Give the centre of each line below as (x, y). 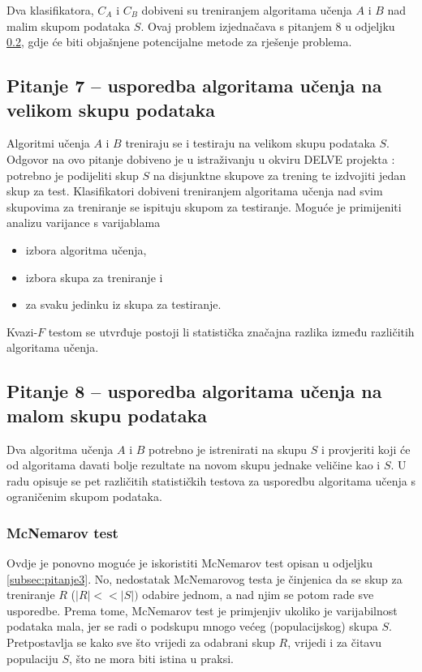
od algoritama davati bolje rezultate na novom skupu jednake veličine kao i (194, 465)
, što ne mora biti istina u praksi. (152, 658)
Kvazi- (22, 331)
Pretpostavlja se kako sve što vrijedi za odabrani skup (141, 642)
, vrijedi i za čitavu (335, 642)
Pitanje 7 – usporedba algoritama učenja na (194, 86)
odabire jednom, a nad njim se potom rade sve (258, 595)
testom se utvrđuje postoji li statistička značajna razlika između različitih (231, 331)
